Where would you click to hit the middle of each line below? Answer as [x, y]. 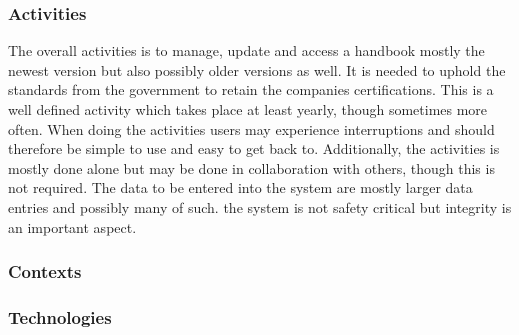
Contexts [45, 271]
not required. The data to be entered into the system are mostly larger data [240, 187]
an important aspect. [72, 226]
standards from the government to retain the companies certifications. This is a [251, 89]
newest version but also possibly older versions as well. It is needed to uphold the [257, 69]
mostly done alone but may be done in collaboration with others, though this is [251, 167]
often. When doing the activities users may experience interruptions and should [251, 128]
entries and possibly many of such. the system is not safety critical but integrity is [260, 206]
